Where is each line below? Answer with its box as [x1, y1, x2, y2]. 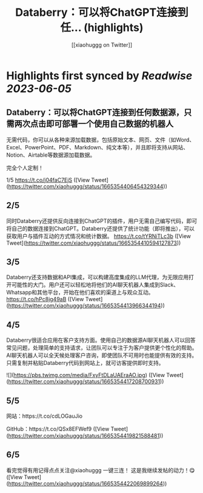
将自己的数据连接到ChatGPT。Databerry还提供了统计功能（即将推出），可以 [6, 225, 195, 232]
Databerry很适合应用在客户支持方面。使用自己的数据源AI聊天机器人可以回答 [6, 336, 196, 344]
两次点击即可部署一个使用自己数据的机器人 [14, 119, 174, 129]
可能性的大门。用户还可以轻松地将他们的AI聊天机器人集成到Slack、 [11, 281, 179, 288]
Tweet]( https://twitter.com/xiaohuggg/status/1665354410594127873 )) [6, 239, 181, 246]
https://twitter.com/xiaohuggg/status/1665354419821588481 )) [8, 432, 164, 439]
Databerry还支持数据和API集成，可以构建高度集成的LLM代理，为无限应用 [6, 274, 189, 281]
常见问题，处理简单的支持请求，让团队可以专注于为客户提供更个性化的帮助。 [6, 344, 198, 352]
